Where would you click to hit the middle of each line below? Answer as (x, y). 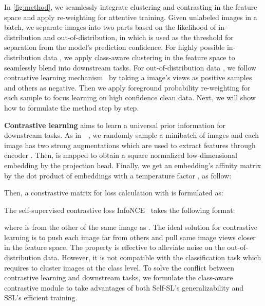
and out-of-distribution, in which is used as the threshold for (138, 37)
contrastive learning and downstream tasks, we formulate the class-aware (119, 277)
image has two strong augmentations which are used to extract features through (130, 145)
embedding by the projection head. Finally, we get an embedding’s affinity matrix (133, 165)
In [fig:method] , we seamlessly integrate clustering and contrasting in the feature (131, 7)
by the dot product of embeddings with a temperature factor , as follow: (118, 175)
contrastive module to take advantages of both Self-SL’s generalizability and (124, 287)
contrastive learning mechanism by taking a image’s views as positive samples (128, 77)
